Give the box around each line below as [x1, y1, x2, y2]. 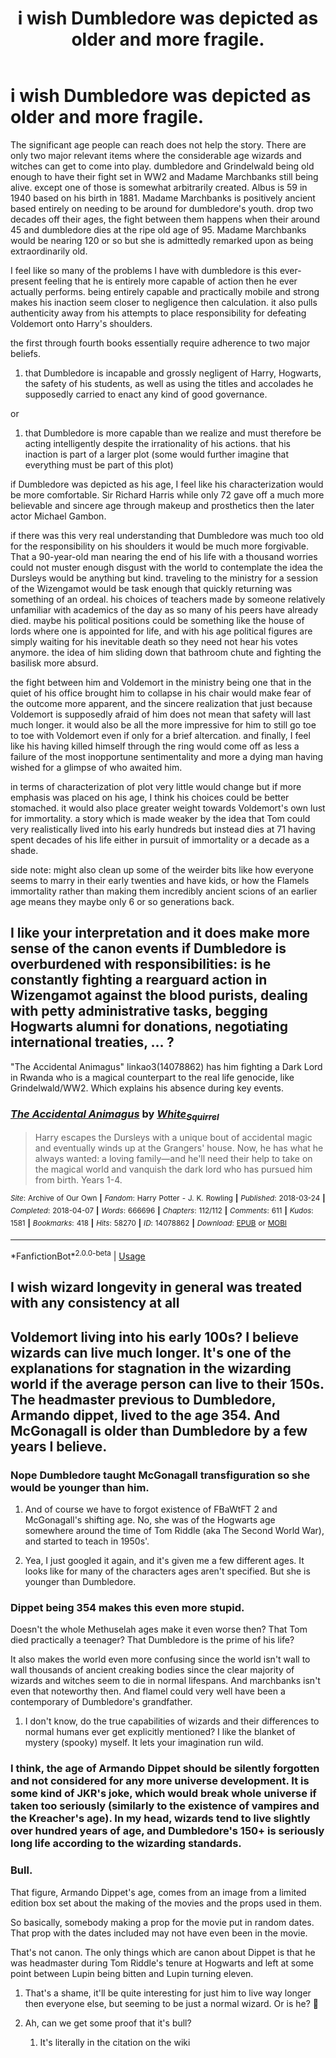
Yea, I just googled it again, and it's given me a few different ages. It [24, 1555, 305, 1567]
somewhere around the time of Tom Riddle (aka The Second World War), [24, 1525, 325, 1537]
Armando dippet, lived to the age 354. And [10, 1407, 281, 1424]
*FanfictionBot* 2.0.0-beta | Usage [10, 1248, 146, 1262]
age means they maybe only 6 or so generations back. [10, 895, 235, 907]
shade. [10, 844, 39, 856]
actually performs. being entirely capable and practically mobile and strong [10, 285, 320, 297]
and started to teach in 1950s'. [24, 1535, 150, 1547]
